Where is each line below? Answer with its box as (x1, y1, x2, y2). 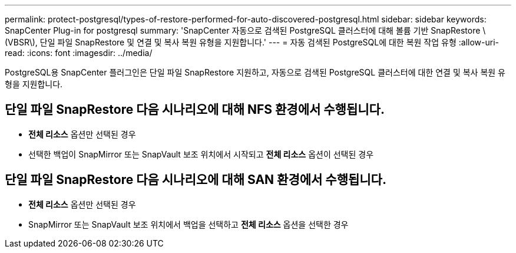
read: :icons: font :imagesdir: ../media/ (5, 48, 153, 58)
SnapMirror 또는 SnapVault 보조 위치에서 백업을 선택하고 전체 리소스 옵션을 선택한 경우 (28, 219, 349, 229)
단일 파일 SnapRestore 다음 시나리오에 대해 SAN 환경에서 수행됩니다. (5, 172, 386, 188)
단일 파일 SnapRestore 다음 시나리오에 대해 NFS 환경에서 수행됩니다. (5, 102, 385, 117)
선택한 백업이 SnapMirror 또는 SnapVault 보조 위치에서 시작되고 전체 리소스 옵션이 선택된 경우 (28, 149, 374, 159)
